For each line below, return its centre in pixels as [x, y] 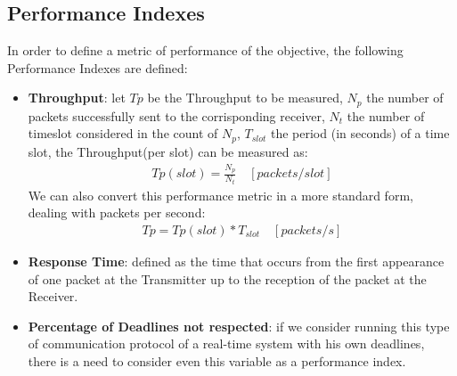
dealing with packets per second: [117, 213]
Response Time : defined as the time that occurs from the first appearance [236, 261]
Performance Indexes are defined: [98, 67]
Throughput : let [77, 98]
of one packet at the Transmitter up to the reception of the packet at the [227, 278]
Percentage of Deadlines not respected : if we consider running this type [239, 326]
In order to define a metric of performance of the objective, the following [205, 50]
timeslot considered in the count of [123, 133]
